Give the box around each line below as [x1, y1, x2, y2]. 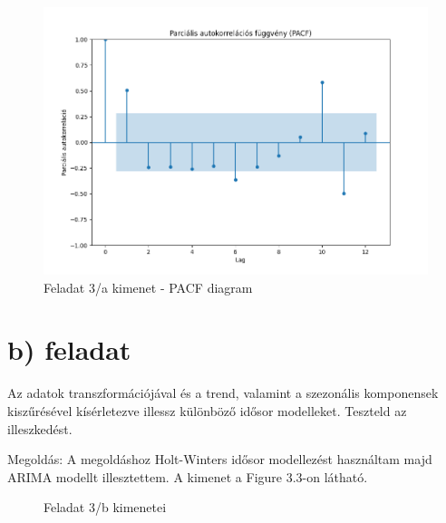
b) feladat [7, 331, 131, 368]
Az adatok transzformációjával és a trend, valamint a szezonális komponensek [7, 383, 439, 402]
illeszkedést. [7, 419, 73, 438]
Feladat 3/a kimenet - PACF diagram [44, 277, 253, 296]
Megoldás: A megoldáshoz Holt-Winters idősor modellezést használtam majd [7, 450, 432, 469]
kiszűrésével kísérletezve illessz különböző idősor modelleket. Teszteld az [7, 401, 407, 420]
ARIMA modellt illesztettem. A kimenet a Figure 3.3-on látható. [7, 467, 368, 486]
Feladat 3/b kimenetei [44, 498, 167, 517]
